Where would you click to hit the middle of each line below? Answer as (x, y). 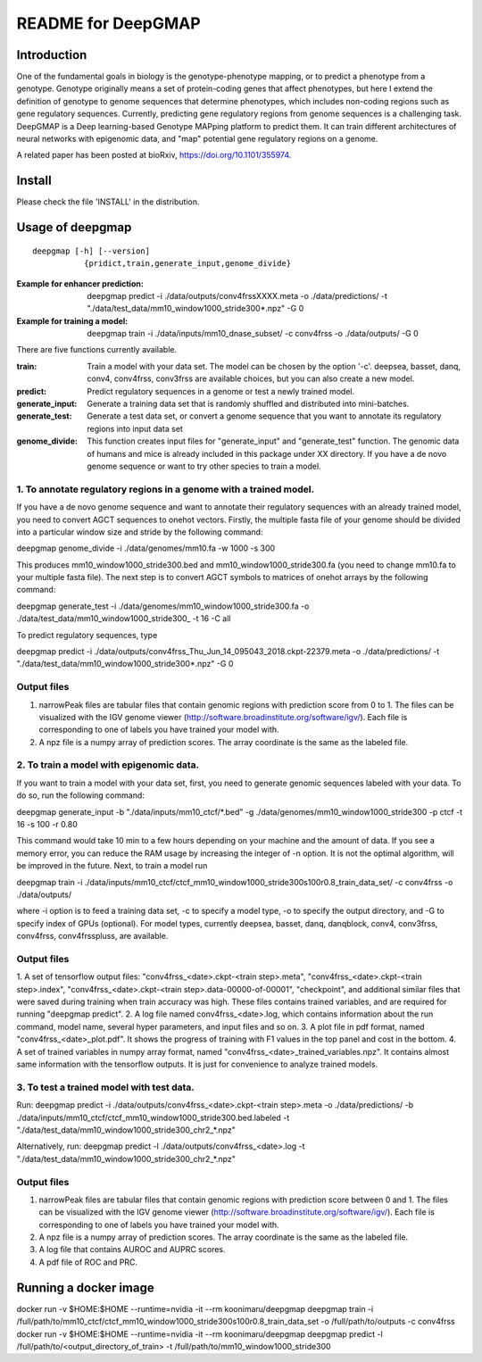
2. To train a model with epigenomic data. (108, 765)
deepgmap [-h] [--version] (91, 251)
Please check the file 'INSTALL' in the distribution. (108, 202)
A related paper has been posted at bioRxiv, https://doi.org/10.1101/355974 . (154, 155)
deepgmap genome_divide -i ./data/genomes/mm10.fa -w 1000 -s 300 (146, 548)
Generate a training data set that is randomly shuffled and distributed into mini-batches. (248, 404)
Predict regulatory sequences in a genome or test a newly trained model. (221, 391)
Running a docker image (86, 1287)
